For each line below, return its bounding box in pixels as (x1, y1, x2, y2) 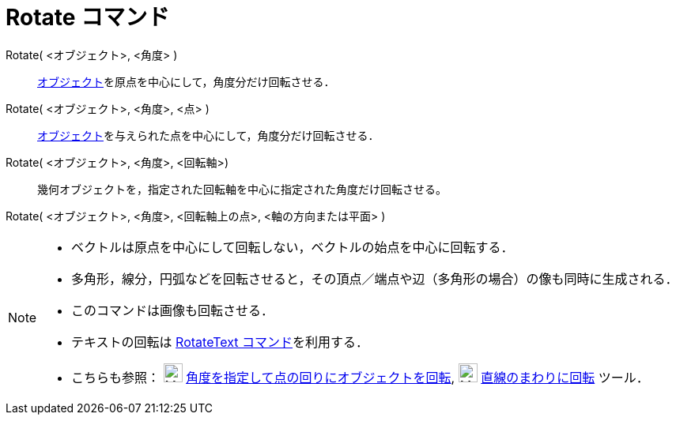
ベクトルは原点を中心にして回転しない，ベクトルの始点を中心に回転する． (71, 239, 514, 255)
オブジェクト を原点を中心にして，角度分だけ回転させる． (37, 74, 335, 88)
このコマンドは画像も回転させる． (71, 302, 274, 318)
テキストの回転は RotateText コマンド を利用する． (71, 333, 369, 350)
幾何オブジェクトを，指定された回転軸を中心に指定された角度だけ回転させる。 (37, 182, 447, 196)
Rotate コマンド (6, 4, 170, 31)
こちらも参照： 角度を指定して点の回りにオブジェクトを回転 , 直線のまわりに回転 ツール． (71, 369, 649, 385)
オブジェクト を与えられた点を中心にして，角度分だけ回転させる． (37, 128, 380, 142)
